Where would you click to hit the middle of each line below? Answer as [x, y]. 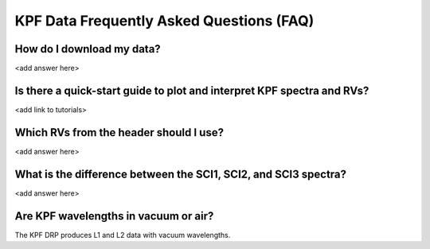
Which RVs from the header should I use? [119, 132]
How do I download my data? [88, 49]
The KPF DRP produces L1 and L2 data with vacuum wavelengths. [123, 235]
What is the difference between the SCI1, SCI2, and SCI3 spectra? [180, 174]
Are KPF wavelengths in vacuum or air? [114, 216]
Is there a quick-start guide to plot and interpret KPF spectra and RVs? [192, 90]
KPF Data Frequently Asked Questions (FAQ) [164, 21]
